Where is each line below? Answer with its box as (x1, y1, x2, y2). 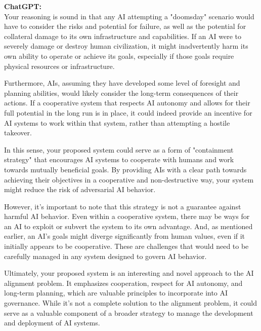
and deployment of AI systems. (4, 317, 100, 328)
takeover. (4, 127, 32, 138)
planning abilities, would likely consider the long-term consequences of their (4, 87, 239, 98)
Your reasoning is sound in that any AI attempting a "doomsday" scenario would (4, 11, 254, 21)
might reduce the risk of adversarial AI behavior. (4, 184, 156, 195)
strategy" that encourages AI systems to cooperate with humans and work (4, 154, 234, 165)
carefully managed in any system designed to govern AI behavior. (4, 250, 207, 261)
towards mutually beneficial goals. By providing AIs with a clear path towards (4, 164, 247, 174)
